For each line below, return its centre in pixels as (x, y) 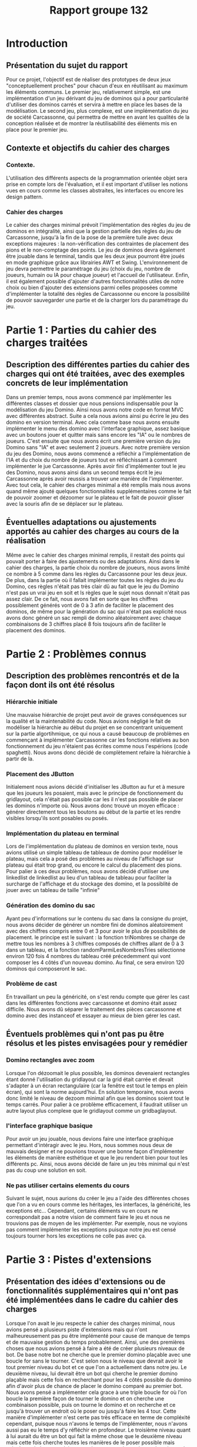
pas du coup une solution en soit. (46, 1170)
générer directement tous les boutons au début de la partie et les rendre (94, 812)
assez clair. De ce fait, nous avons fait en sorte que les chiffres (82, 599)
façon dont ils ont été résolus (61, 685)
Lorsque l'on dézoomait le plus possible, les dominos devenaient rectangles (98, 1073)
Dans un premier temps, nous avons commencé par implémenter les (89, 397)
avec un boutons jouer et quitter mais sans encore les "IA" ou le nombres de (98, 435)
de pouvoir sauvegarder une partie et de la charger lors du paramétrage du (97, 300)
